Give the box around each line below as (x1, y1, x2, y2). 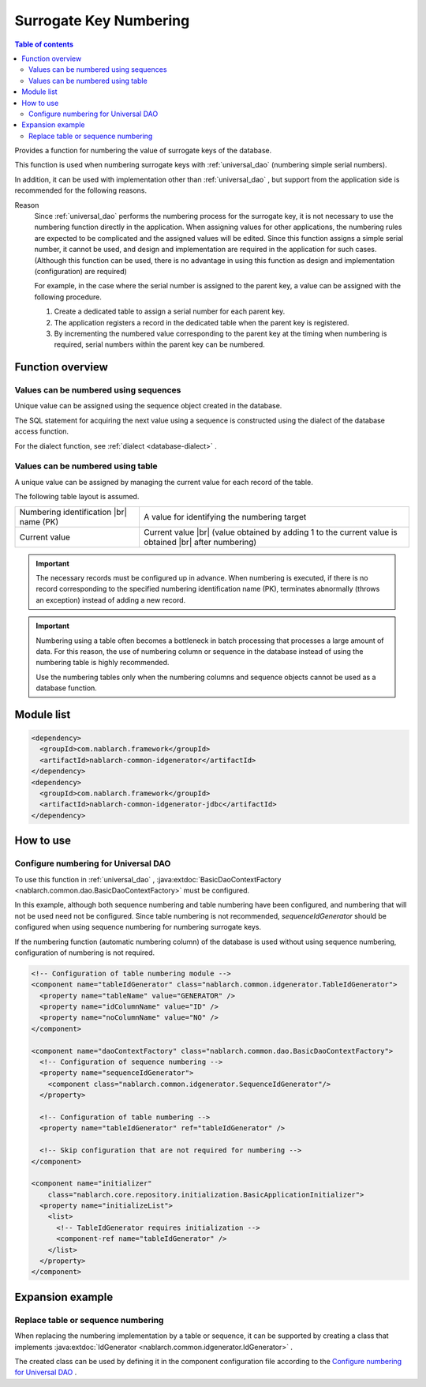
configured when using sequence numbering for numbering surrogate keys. (14, 923, 262, 932)
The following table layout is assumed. (14, 492, 140, 502)
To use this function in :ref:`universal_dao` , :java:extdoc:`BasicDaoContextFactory (14, 874, 282, 884)
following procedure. (34, 292, 102, 302)
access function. (14, 427, 69, 436)
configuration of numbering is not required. (14, 948, 155, 957)
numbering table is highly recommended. (35, 658, 170, 667)
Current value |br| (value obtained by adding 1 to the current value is (143, 526, 398, 537)
